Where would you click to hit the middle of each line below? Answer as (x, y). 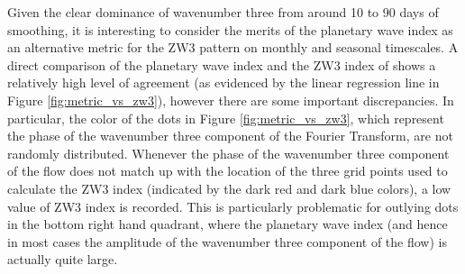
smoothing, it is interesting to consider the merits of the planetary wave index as (230, 29)
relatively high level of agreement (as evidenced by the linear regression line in (223, 82)
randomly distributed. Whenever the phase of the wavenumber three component (228, 153)
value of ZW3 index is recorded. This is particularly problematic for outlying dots (233, 206)
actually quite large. (63, 259)
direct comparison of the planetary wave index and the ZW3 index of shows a (222, 64)
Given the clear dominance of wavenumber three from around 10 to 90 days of (223, 12)
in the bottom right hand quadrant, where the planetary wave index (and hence (228, 224)
